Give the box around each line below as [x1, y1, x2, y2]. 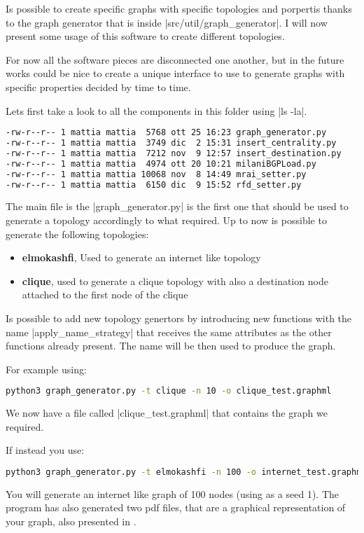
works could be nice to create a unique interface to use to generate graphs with [6, 66, 345, 81]
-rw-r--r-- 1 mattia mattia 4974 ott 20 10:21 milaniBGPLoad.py [6, 158, 316, 169]
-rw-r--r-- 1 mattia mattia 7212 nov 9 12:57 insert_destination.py [6, 148, 342, 158]
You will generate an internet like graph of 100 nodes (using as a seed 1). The [6, 486, 339, 501]
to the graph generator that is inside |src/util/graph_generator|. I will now [6, 15, 328, 29]
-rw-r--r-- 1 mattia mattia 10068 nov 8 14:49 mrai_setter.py [6, 169, 307, 179]
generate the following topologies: [6, 226, 149, 241]
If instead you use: [6, 443, 85, 457]
